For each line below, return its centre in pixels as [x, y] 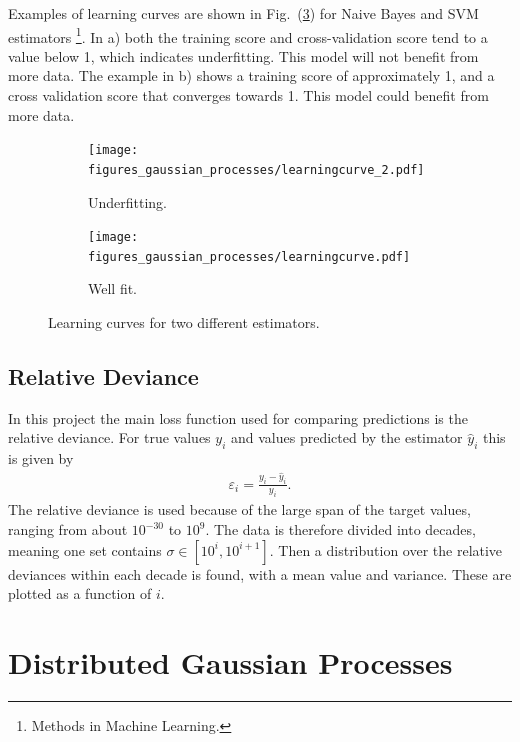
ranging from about [68, 529]
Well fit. [113, 288]
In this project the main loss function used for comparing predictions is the [238, 417]
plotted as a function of [80, 593]
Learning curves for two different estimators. [184, 322]
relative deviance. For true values [109, 437]
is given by [41, 458]
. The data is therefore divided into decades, [340, 529]
